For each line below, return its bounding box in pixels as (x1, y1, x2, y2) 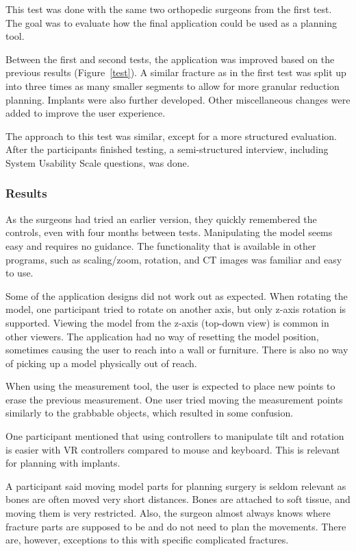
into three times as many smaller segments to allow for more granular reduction (5, 78, 340, 93)
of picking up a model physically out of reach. (5, 355, 197, 370)
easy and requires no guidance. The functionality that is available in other (5, 238, 316, 253)
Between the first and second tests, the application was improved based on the (5, 51, 335, 66)
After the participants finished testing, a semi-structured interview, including (5, 142, 329, 156)
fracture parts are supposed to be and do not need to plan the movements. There (5, 519, 346, 533)
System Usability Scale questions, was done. (5, 155, 190, 169)
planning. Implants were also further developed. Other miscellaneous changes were (5, 92, 351, 106)
